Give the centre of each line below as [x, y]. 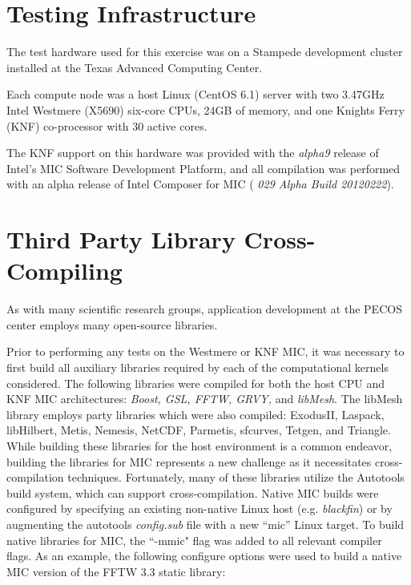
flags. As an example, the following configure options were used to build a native [204, 556]
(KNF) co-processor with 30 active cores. [107, 125]
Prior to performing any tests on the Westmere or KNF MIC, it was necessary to [205, 351]
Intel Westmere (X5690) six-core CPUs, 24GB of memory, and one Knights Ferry [205, 109]
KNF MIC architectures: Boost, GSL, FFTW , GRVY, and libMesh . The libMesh [205, 399]
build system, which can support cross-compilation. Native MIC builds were [193, 492]
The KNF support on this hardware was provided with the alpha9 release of [193, 153]
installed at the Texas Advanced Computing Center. [135, 67]
